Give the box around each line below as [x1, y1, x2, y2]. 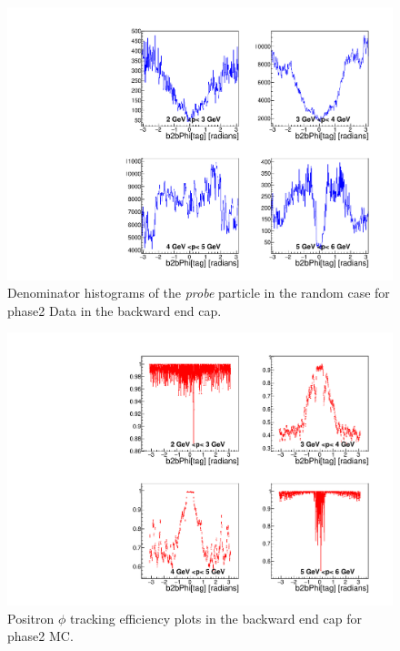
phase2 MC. [7, 626, 74, 646]
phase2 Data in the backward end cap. [7, 300, 222, 320]
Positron [7, 608, 55, 627]
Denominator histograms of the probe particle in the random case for [7, 283, 390, 302]
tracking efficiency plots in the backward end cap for [69, 608, 362, 627]
